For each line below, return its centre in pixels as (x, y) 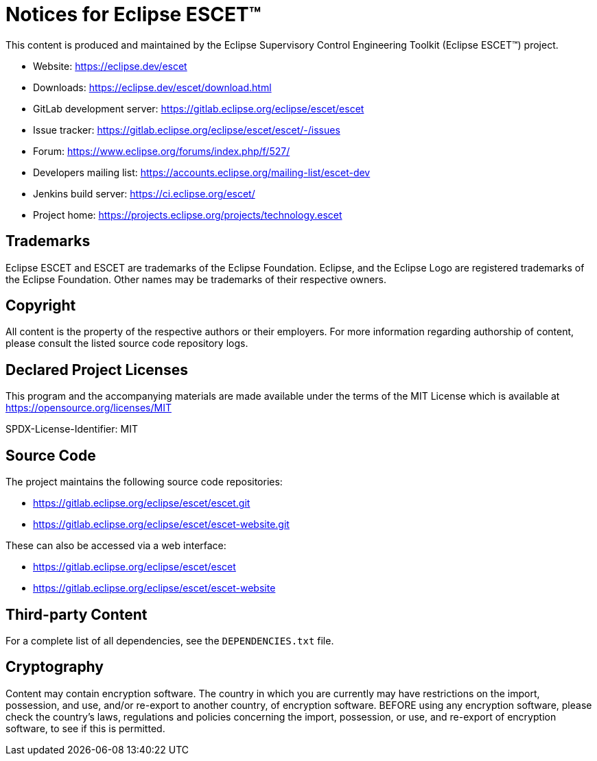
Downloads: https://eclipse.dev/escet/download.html (152, 87)
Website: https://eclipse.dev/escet (110, 66)
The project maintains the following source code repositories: (144, 482)
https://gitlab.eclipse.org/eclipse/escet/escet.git (142, 503)
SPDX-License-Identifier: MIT (72, 429)
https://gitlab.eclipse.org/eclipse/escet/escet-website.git (161, 524)
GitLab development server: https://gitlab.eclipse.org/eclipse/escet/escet (199, 108)
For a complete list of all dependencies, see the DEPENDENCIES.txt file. (170, 640)
